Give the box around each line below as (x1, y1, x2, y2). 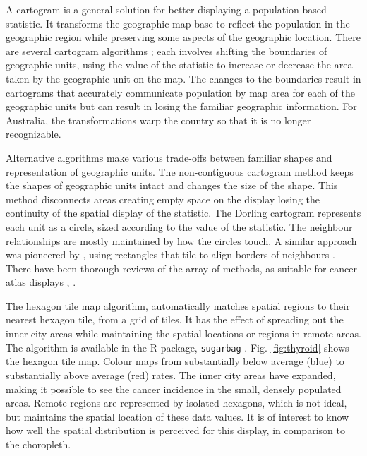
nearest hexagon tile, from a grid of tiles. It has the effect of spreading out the (6, 312, 344, 327)
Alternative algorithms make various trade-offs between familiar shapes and (6, 150, 332, 164)
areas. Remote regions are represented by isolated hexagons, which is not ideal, (6, 395, 347, 410)
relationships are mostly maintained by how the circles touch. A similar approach (6, 233, 357, 248)
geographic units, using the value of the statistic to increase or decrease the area (6, 57, 353, 72)
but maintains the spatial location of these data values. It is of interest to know (6, 409, 349, 424)
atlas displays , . (6, 275, 76, 289)
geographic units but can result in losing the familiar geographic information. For (6, 99, 357, 114)
